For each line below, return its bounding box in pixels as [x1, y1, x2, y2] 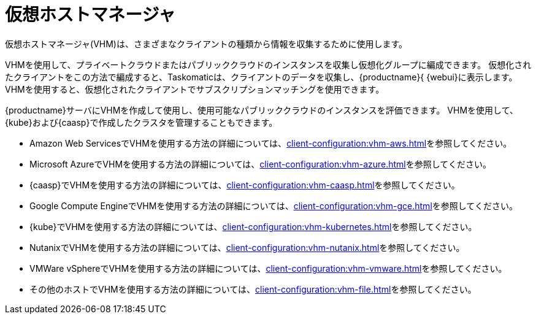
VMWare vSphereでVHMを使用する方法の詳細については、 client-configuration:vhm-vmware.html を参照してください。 [29, 263, 507, 274]
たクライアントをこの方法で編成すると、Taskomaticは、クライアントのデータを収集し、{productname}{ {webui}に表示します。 [5, 71, 518, 82]
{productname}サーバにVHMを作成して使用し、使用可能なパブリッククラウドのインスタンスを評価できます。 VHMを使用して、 [5, 104, 518, 115]
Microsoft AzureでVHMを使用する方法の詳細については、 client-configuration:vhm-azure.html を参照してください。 [29, 158, 491, 169]
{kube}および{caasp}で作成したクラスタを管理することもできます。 [5, 117, 278, 128]
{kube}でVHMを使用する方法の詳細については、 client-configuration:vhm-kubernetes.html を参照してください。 [29, 221, 477, 232]
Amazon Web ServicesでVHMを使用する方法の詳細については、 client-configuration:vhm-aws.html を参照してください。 [29, 137, 512, 148]
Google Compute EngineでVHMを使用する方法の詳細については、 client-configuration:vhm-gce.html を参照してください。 [29, 200, 518, 211]
